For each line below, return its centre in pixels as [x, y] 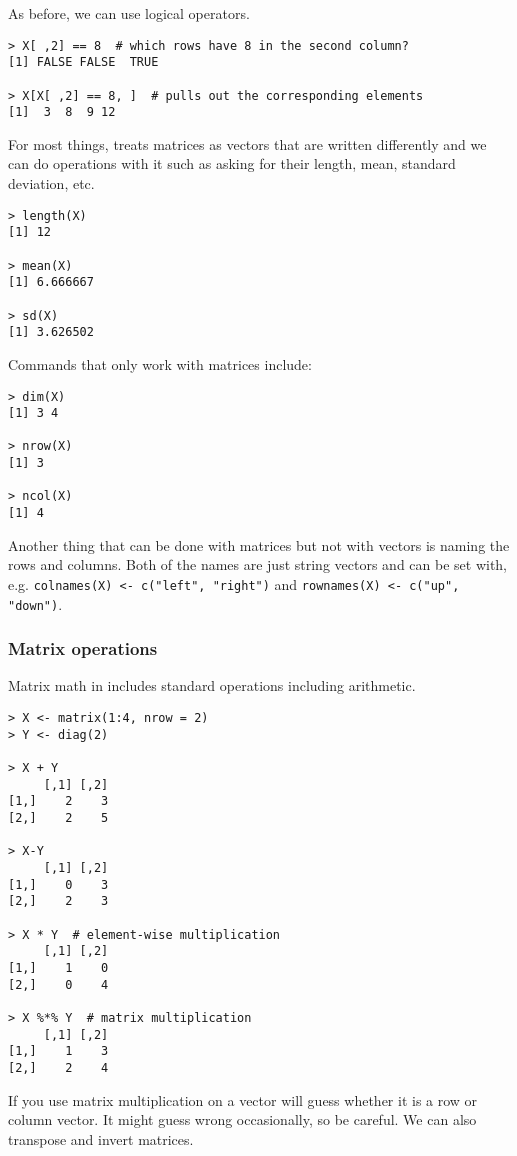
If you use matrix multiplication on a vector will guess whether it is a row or [243, 1099]
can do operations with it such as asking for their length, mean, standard [232, 163]
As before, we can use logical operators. [129, 13]
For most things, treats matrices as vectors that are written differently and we [247, 143]
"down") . [35, 603]
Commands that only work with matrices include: [160, 363]
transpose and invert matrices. [101, 1138]
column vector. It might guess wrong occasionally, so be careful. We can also [242, 1119]
